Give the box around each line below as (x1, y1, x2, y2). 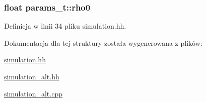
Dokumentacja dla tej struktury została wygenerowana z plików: (4, 37, 202, 48)
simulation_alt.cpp (4, 88, 62, 98)
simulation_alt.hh (4, 71, 59, 81)
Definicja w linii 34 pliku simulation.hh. (4, 21, 126, 31)
